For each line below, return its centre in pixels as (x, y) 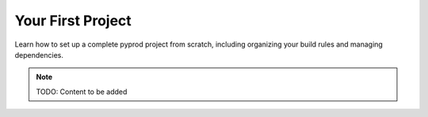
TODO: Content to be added (82, 92)
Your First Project (73, 21)
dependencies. (39, 55)
